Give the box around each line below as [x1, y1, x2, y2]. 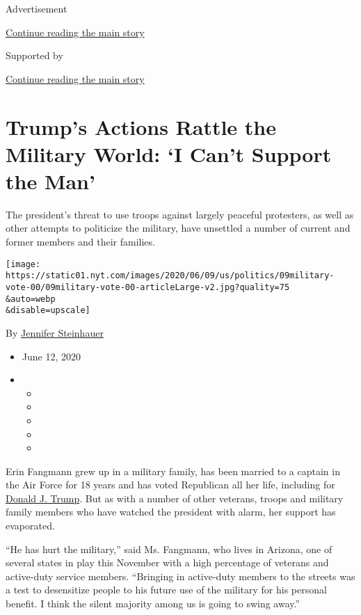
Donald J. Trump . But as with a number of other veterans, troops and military [6, 490, 344, 505]
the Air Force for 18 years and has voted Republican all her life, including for [6, 477, 335, 492]
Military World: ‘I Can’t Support [6, 139, 332, 168]
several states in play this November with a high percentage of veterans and [6, 555, 329, 570]
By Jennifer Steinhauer [6, 325, 104, 340]
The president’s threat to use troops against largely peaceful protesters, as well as [6, 207, 354, 221]
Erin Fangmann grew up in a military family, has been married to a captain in [6, 463, 340, 478]
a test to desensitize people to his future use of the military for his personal [6, 582, 327, 597]
